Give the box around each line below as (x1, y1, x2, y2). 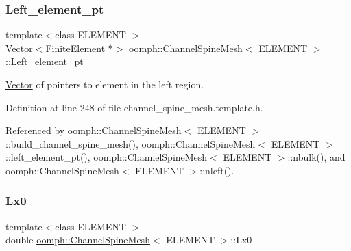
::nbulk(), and (287, 150, 346, 164)
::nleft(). (199, 163, 234, 177)
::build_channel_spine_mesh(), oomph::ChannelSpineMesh (5, 136, 256, 150)
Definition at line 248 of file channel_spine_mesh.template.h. (5, 100, 263, 114)
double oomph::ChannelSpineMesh (5, 233, 150, 247)
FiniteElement (45, 40, 106, 55)
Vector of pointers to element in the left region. (5, 77, 204, 91)
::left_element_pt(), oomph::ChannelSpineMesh (5, 150, 208, 164)
